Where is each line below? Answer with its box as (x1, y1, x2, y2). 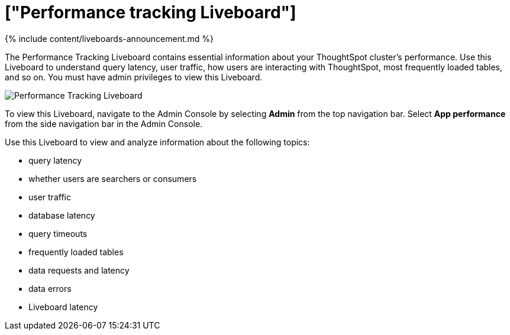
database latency (28, 210, 95, 220)
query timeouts (28, 228, 88, 239)
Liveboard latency (28, 301, 98, 312)
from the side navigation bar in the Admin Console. (5, 118, 203, 129)
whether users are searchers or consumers (28, 173, 197, 184)
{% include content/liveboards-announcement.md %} (5, 33, 214, 44)
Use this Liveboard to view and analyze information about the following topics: (5, 136, 310, 147)
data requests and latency (28, 265, 130, 275)
